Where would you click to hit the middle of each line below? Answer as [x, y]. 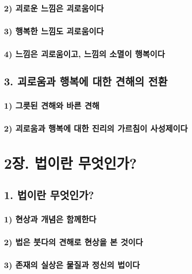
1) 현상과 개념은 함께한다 [50, 219]
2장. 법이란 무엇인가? [70, 163]
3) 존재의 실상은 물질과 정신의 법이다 [72, 264]
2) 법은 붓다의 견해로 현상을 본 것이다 [74, 241]
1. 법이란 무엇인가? [49, 194]
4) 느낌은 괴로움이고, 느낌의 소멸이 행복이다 [85, 53]
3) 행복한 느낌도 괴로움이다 [54, 31]
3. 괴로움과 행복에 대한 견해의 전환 [86, 81]
